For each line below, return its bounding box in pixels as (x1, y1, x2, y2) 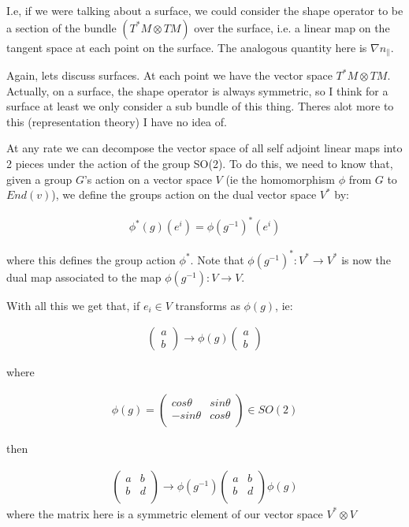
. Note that (190, 251, 244, 267)
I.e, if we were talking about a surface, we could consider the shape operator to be (6, 2, 403, 18)
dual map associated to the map (6, 268, 162, 285)
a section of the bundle (6, 19, 117, 36)
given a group (6, 170, 73, 187)
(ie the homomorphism (225, 170, 335, 187)
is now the (341, 251, 391, 267)
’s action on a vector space (84, 170, 212, 187)
